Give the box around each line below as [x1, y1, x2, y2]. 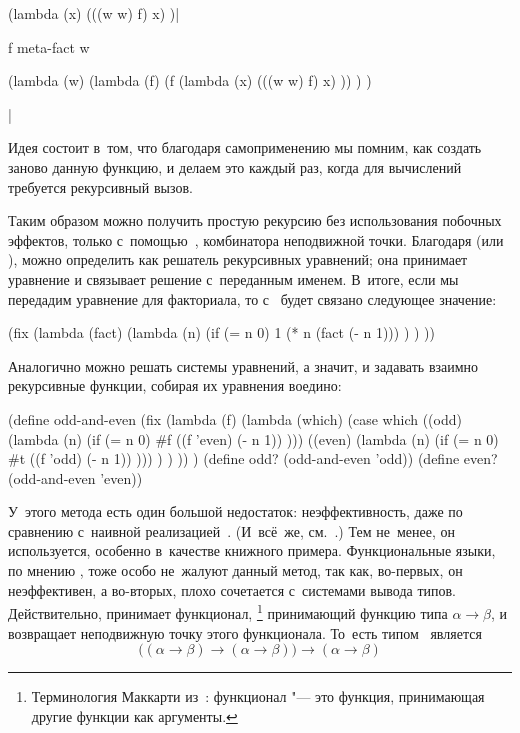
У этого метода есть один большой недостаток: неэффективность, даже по [8, 501, 463, 522]
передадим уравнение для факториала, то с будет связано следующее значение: [8, 288, 497, 309]
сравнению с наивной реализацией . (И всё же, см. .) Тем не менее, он [8, 520, 455, 541]
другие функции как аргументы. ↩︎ [31, 705, 238, 726]
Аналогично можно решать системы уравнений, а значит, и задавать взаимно [8, 355, 479, 376]
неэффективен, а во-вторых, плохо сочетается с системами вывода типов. [8, 579, 457, 600]
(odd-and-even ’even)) [8, 467, 143, 488]
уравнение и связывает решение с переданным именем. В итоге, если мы [8, 268, 459, 289]
